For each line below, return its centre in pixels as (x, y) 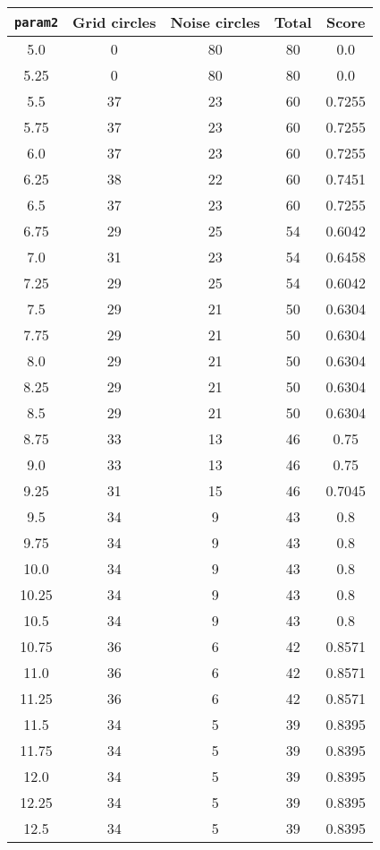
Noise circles (215, 22)
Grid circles (114, 22)
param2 (37, 22)
